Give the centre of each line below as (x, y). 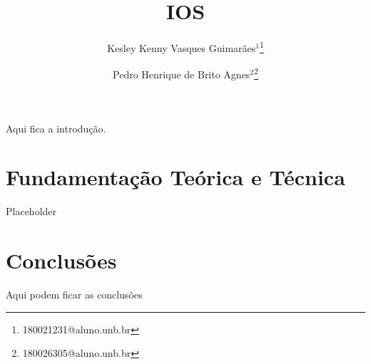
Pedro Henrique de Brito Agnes (182, 74)
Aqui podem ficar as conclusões (74, 295)
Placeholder (31, 211)
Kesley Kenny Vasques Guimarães (182, 47)
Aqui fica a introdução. (56, 128)
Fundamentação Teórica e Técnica (176, 177)
